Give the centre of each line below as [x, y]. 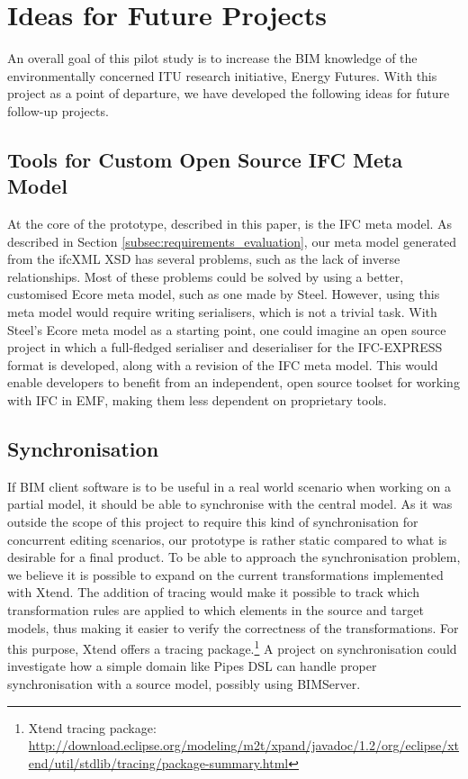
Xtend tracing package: [92, 727]
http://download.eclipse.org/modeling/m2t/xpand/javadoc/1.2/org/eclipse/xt [244, 745]
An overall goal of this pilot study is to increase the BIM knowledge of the [212, 58]
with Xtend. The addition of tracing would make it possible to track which [213, 592]
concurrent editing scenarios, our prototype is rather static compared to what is [227, 539]
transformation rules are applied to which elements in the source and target [216, 609]
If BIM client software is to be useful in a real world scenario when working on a [229, 486]
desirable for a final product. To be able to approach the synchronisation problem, [234, 557]
